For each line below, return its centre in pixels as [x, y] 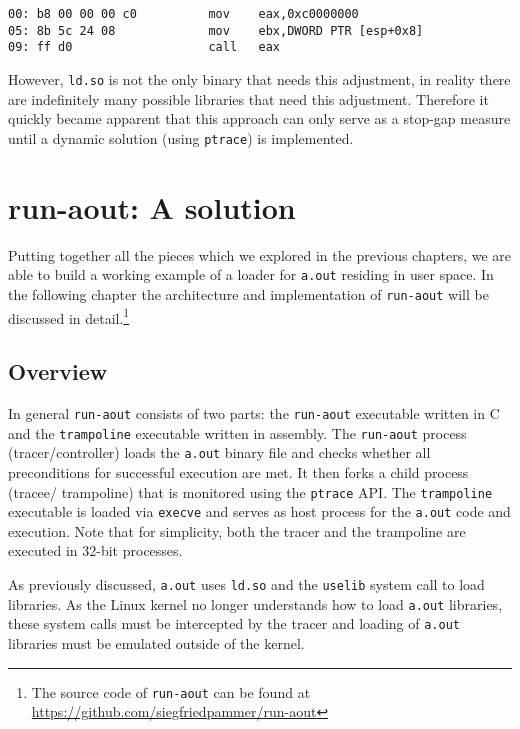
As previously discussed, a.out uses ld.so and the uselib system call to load [246, 584]
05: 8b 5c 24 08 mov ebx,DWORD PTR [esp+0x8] [216, 30]
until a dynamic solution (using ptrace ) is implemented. [181, 137]
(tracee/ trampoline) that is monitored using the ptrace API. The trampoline [250, 491]
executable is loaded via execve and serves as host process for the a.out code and [259, 511]
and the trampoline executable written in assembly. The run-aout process [237, 432]
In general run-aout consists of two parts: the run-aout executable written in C [254, 412]
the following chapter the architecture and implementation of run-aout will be [248, 293]
